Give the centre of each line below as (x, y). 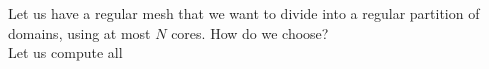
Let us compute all (65, 52)
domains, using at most (79, 32)
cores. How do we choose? (250, 32)
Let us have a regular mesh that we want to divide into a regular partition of (244, 13)
